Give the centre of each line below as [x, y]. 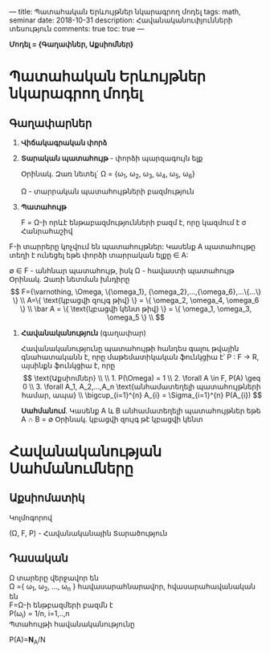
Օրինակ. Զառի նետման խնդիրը [70, 279]
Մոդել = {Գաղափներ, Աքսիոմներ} [72, 44]
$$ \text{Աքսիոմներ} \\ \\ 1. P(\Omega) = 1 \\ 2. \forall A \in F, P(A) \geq [142, 378]
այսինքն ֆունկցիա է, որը [68, 365]
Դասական [39, 559]
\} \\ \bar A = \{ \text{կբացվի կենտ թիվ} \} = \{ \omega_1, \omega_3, [136, 308]
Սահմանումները [71, 468]
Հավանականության [86, 451]
